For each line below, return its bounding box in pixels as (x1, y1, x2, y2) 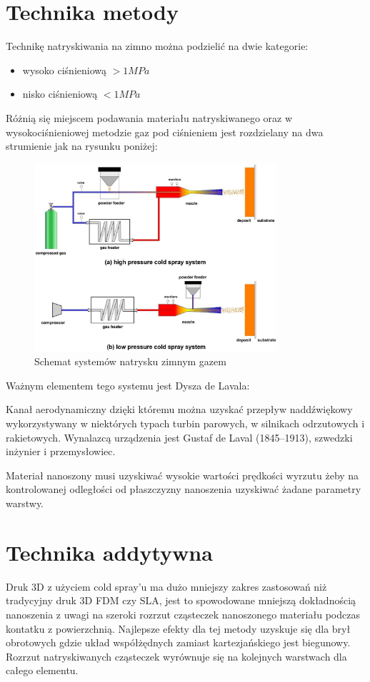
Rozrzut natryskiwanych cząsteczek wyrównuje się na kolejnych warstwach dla (6, 648, 347, 663)
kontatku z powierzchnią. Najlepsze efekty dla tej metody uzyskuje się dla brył (6, 621, 351, 636)
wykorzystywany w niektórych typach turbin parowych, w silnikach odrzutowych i (6, 416, 365, 431)
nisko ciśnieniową (22, 86, 98, 101)
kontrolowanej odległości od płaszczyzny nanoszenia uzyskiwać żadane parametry (6, 482, 361, 497)
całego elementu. (6, 663, 79, 678)
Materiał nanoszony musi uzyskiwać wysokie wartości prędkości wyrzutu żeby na (6, 467, 359, 482)
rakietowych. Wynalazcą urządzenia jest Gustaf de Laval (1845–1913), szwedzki (6, 429, 353, 444)
